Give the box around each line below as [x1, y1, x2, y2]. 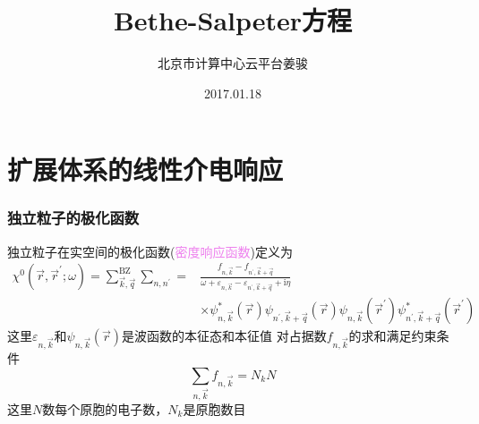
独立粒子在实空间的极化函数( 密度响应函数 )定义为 [7, 242, 293, 260]
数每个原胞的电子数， [42, 399, 168, 418]
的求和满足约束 [348, 326, 437, 345]
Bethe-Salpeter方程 [113, 2, 353, 38]
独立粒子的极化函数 [7, 207, 140, 229]
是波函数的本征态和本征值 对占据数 [122, 326, 327, 345]
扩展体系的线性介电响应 [7, 151, 284, 188]
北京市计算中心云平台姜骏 [158, 54, 308, 72]
